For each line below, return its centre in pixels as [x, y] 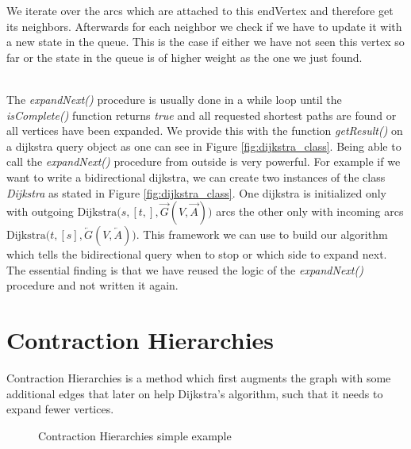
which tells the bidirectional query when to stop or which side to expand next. [197, 254]
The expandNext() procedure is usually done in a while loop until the [174, 99]
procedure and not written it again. [92, 285]
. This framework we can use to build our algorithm [262, 234]
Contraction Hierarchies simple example [135, 435]
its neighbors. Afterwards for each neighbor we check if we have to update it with [204, 26]
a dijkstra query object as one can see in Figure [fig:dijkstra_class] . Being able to [204, 146]
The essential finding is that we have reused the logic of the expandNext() [185, 269]
